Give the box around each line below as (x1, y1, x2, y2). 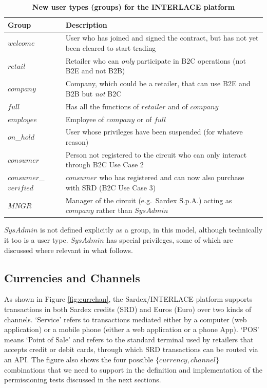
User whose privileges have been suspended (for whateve (65, 126, 243, 137)
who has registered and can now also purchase (99, 172, 244, 183)
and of (168, 101, 188, 111)
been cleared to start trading (65, 43, 156, 53)
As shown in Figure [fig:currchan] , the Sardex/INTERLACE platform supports (4, 294, 253, 304)
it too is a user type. (4, 235, 68, 245)
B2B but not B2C (65, 88, 122, 99)
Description (65, 19, 107, 30)
